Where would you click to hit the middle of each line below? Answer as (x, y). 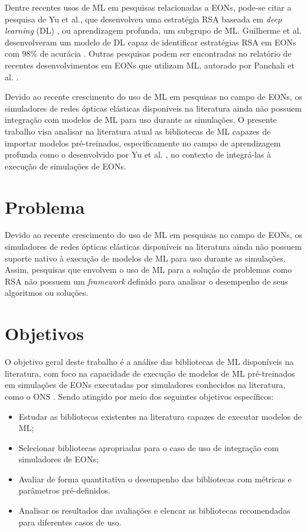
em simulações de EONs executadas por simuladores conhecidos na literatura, (145, 385)
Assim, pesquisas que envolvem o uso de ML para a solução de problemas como (148, 270)
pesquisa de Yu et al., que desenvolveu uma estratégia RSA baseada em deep (143, 19)
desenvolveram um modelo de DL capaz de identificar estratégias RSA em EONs (151, 42)
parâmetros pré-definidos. (64, 490)
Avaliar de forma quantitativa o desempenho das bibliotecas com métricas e (155, 479)
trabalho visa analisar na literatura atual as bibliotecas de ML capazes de (138, 131)
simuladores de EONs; (58, 459)
